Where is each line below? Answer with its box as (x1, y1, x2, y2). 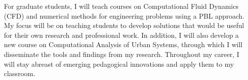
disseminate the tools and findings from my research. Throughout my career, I (4, 49, 239, 59)
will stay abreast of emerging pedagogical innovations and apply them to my (4, 58, 234, 69)
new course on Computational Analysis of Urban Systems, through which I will (4, 39, 243, 50)
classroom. (4, 68, 35, 79)
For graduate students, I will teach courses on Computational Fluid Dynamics (4, 1, 239, 11)
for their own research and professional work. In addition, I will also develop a (4, 29, 239, 40)
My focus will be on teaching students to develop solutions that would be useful (4, 20, 244, 30)
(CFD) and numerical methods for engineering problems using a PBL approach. (4, 10, 245, 21)
